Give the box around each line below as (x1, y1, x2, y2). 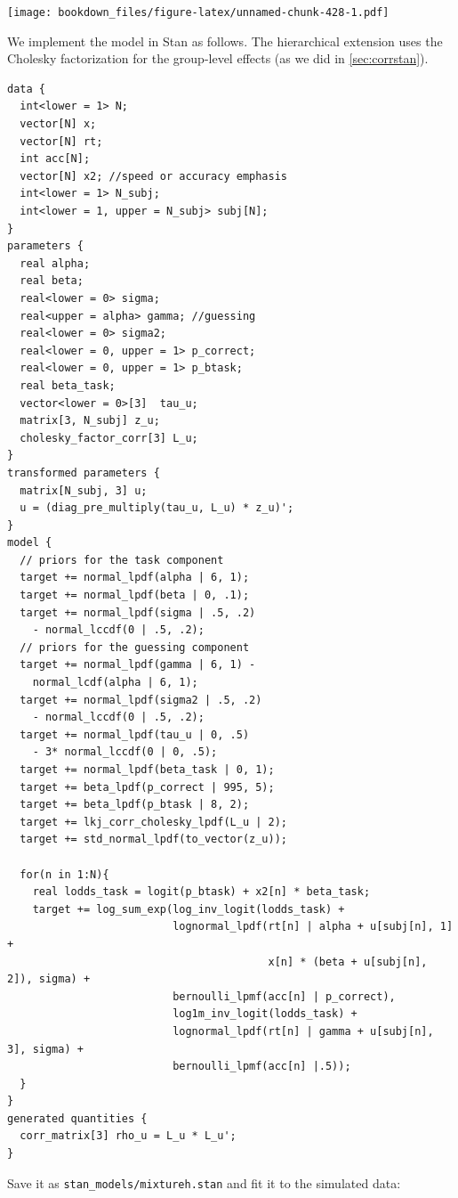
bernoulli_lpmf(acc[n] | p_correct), (173, 990, 396, 1003)
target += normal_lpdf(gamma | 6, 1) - (20, 658, 256, 672)
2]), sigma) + (7, 973, 91, 986)
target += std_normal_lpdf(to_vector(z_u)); (20, 833, 287, 846)
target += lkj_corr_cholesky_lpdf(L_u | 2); (20, 815, 287, 828)
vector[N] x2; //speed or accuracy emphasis (20, 169, 287, 183)
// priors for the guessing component (20, 640, 250, 654)
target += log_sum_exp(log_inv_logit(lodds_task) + (32, 902, 345, 916)
